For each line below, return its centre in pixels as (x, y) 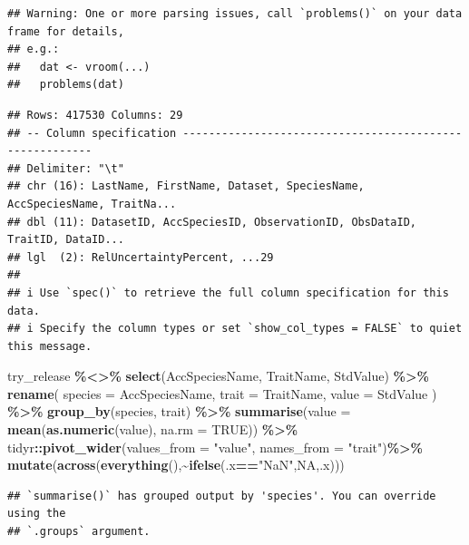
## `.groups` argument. (79, 532)
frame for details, (66, 31)
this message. (50, 346)
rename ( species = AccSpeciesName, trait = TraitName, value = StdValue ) (222, 393)
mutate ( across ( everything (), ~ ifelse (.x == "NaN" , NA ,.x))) (176, 465)
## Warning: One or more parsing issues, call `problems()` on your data (235, 14)
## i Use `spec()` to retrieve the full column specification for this (228, 292)
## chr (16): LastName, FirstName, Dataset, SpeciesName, (186, 186)
